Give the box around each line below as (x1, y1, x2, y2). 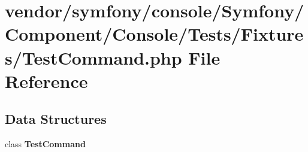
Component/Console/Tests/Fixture (5, 22, 304, 46)
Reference (5, 68, 88, 93)
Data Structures (5, 110, 107, 128)
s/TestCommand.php (5, 45, 182, 69)
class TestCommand (5, 138, 86, 150)
